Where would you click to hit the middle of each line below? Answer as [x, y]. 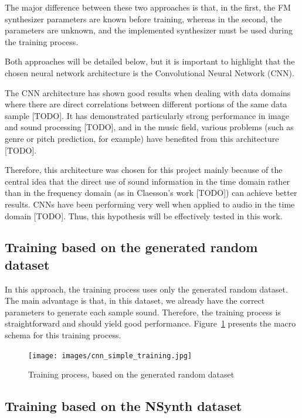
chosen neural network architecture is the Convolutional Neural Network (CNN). [150, 72]
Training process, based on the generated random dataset [131, 374]
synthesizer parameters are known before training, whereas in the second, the [143, 18]
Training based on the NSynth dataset [123, 406]
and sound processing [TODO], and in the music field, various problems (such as [149, 127]
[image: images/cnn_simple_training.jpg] [110, 356]
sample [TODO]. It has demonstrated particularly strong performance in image [147, 115]
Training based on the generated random [131, 247]
